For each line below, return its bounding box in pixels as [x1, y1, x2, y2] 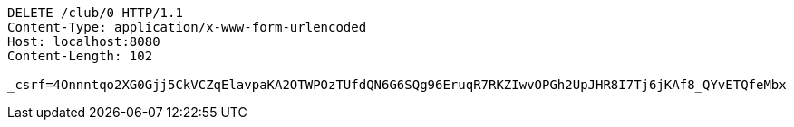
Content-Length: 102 [7, 49, 153, 63]
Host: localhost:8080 [7, 34, 160, 49]
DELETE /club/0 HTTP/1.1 [7, 5, 183, 20]
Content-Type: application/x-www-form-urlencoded [7, 20, 367, 34]
